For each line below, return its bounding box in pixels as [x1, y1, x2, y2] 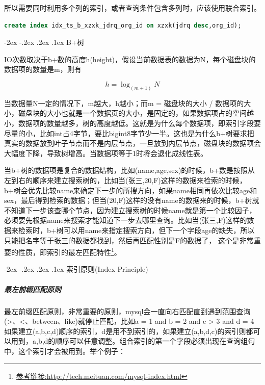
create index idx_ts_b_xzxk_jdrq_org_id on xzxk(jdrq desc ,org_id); [4, 21, 242, 29]
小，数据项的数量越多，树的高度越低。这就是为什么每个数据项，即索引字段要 [4, 118, 261, 129]
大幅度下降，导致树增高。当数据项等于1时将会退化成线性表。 [4, 147, 207, 158]
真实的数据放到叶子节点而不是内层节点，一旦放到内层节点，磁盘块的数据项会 [4, 138, 261, 148]
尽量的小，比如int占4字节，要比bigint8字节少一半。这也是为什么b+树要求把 [4, 127, 254, 138]
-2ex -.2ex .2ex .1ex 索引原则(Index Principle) [4, 264, 148, 274]
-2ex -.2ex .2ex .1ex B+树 [4, 37, 84, 47]
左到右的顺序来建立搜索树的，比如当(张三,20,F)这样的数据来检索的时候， [4, 174, 247, 185]
